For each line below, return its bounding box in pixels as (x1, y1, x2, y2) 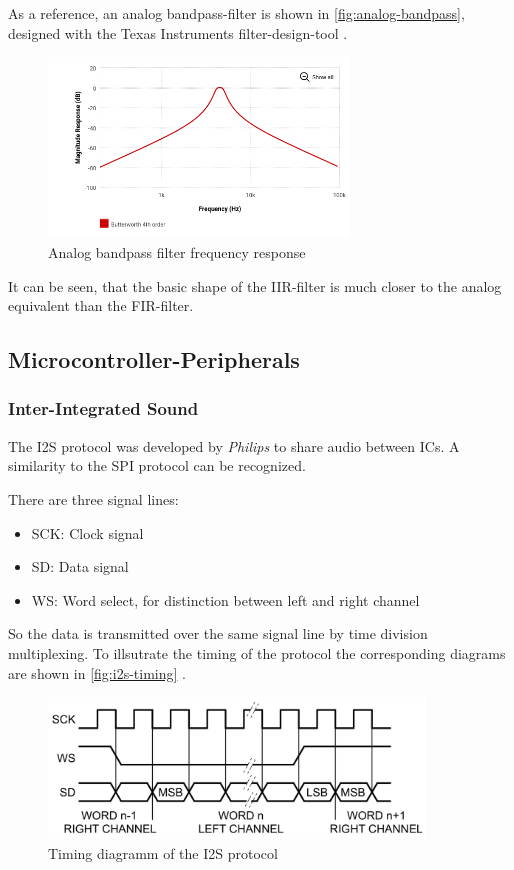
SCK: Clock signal (31, 522, 144, 543)
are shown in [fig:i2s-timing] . (8, 662, 186, 683)
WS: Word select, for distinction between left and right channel (31, 589, 420, 610)
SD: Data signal (31, 556, 129, 577)
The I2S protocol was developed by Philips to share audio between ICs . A (8, 435, 460, 456)
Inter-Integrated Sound (8, 396, 199, 421)
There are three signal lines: (8, 488, 179, 509)
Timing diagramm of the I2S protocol (48, 842, 278, 863)
